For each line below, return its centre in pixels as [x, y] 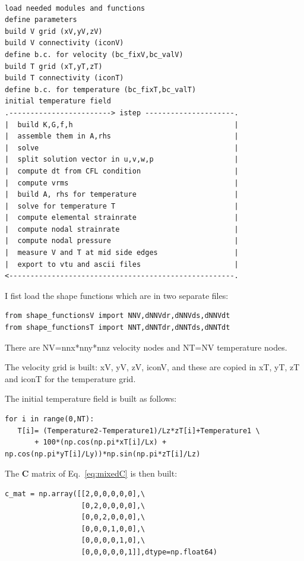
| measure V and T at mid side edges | [122, 253]
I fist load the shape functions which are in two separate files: [117, 295]
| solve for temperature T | [122, 206]
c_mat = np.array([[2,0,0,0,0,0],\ [75, 494]
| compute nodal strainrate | [122, 229]
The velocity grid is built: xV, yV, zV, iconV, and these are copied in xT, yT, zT [152, 367]
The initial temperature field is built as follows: [91, 398]
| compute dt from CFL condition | [122, 171]
